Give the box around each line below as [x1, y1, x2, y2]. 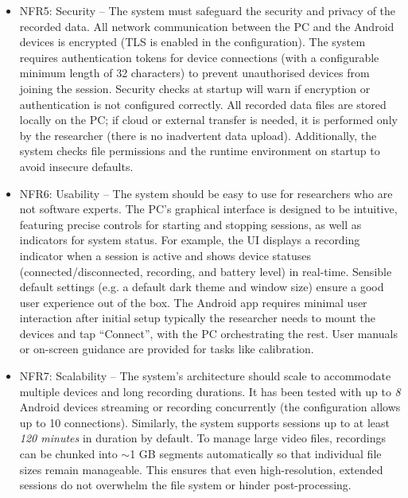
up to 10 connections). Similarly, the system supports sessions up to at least [19, 414, 390, 430]
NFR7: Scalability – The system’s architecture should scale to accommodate [19, 368, 391, 384]
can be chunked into [19, 445, 118, 462]
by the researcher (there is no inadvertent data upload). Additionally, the [19, 126, 377, 143]
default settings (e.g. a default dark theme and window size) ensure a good [19, 278, 384, 295]
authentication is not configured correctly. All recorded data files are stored [19, 95, 387, 112]
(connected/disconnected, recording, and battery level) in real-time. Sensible [19, 263, 392, 279]
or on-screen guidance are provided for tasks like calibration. [19, 340, 314, 357]
